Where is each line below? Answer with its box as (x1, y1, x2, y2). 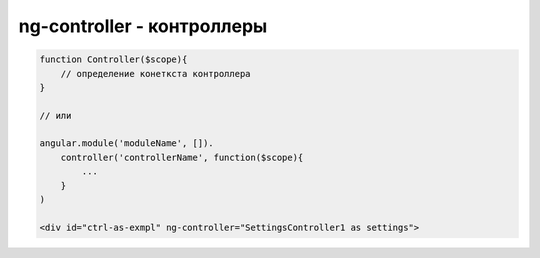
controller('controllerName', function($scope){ (60, 151, 304, 163)
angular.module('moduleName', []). (39, 138, 214, 149)
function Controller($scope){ (39, 54, 188, 65)
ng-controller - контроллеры (18, 15, 268, 37)
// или (39, 110, 72, 121)
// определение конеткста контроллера (60, 68, 251, 79)
